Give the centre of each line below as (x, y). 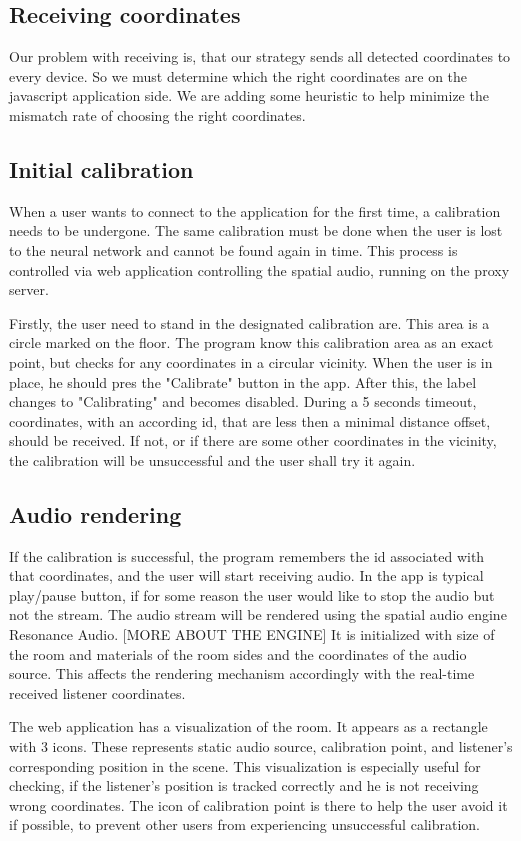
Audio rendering (95, 513)
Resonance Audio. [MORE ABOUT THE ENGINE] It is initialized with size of (252, 634)
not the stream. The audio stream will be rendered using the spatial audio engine (258, 614)
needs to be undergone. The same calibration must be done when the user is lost (256, 230)
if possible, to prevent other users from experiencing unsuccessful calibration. (244, 824)
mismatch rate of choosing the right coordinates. (157, 114)
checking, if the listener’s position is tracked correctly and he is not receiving (244, 785)
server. (29, 289)
